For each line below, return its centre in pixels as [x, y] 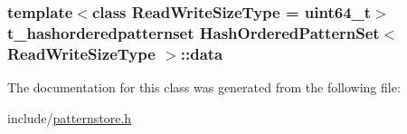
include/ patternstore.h [70, 117]
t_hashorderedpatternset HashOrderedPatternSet [194, 32]
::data [202, 53]
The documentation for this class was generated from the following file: [204, 87]
